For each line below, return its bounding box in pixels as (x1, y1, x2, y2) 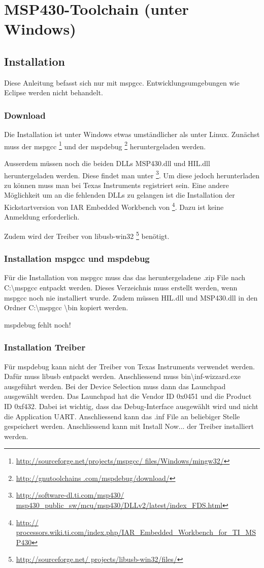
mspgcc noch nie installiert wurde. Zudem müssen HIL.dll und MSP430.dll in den (4, 292, 258, 303)
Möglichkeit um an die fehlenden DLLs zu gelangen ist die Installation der (4, 190, 235, 200)
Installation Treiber (4, 341, 86, 354)
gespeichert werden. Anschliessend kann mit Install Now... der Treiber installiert (4, 421, 254, 431)
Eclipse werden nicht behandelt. (4, 87, 103, 98)
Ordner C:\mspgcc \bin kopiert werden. (4, 302, 128, 313)
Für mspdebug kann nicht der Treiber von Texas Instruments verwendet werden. (4, 361, 255, 371)
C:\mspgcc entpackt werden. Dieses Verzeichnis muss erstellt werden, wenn (4, 282, 238, 292)
